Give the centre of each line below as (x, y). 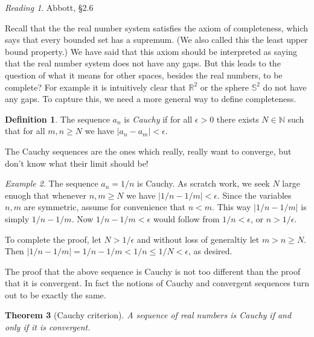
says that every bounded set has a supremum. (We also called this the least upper (156, 40)
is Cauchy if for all (158, 119)
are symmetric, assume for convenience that (105, 207)
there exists (238, 119)
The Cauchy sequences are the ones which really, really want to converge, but (148, 151)
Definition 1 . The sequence (57, 119)
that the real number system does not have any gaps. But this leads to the (143, 63)
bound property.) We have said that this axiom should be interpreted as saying (151, 51)
